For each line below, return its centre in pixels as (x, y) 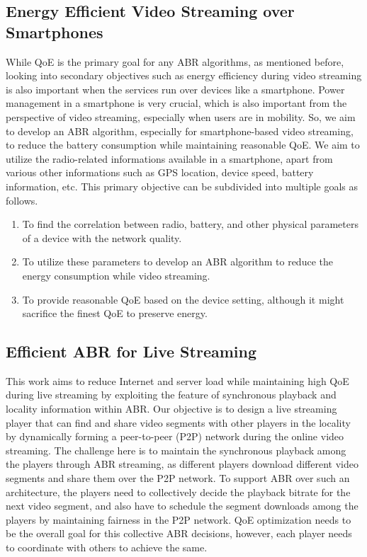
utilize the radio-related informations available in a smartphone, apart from (169, 158)
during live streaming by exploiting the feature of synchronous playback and (171, 395)
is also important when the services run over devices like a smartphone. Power (175, 89)
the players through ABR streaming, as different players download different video (182, 464)
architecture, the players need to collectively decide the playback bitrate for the (178, 492)
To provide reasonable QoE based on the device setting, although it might (183, 299)
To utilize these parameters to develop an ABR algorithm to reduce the (177, 262)
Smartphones (55, 31)
